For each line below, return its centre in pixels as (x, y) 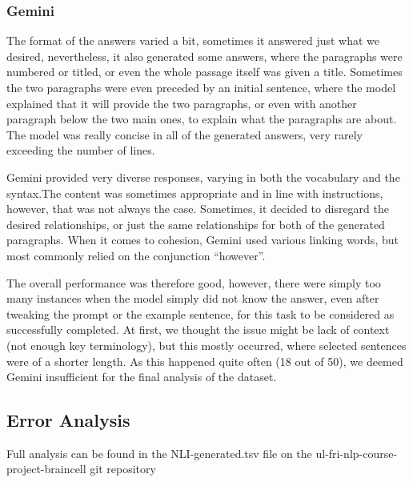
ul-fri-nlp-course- (357, 453)
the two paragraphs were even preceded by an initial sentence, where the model (201, 87)
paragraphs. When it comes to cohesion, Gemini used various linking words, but (202, 240)
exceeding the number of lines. (81, 150)
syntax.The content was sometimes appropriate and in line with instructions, (195, 193)
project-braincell (46, 469)
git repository (123, 469)
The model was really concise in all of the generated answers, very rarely (184, 134)
